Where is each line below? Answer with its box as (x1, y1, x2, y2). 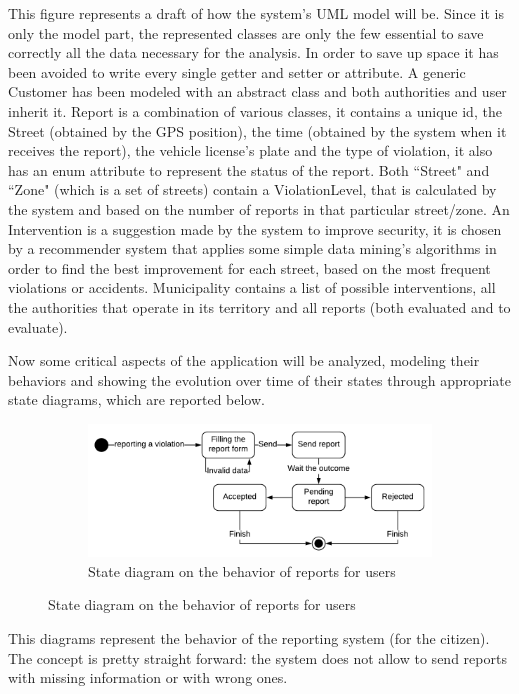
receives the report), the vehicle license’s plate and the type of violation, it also (8, 140, 493, 161)
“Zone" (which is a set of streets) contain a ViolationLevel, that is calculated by (8, 179, 497, 200)
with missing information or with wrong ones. (8, 667, 288, 688)
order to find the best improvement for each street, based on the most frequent (8, 257, 491, 278)
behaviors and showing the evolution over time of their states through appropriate (8, 369, 512, 390)
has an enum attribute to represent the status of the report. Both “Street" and (8, 159, 490, 180)
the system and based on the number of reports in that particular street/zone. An (8, 198, 510, 219)
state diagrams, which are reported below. (8, 389, 265, 410)
